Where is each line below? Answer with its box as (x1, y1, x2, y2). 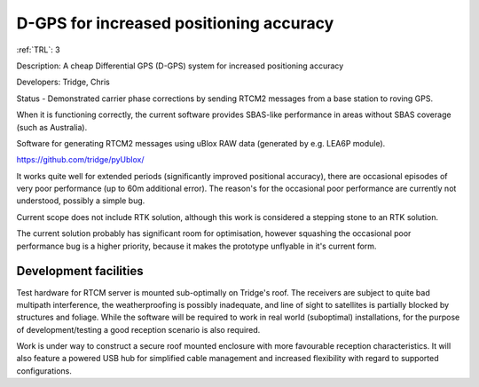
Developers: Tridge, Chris (16, 76, 110, 88)
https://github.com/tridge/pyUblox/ (16, 154, 145, 165)
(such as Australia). (16, 122, 88, 132)
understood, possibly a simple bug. (16, 195, 145, 206)
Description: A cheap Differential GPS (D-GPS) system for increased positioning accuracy (16, 60, 344, 71)
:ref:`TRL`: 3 (16, 44, 61, 55)
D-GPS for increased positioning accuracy (16, 13, 334, 33)
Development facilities (16, 264, 144, 279)
